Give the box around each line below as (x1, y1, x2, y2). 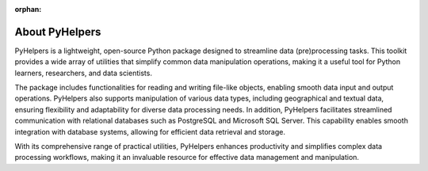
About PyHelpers (14, 25, 101, 39)
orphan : (14, 5, 42, 13)
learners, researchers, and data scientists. (14, 68, 152, 78)
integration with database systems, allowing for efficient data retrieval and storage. (14, 127, 285, 136)
